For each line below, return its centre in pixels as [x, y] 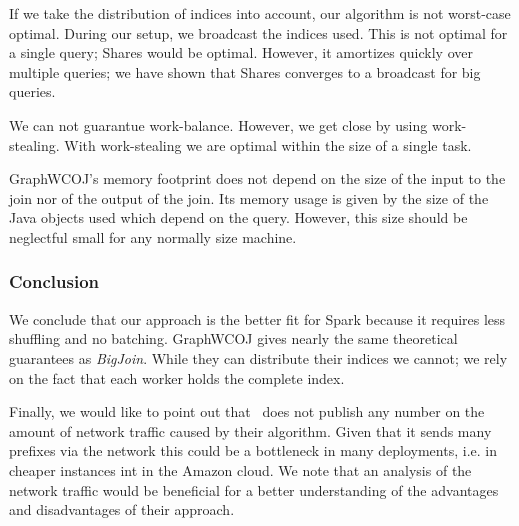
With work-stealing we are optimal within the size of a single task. [268, 144]
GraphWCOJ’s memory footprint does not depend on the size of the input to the [257, 178]
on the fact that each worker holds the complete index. [177, 377]
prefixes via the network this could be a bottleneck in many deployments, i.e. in [253, 450]
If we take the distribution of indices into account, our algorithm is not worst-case [260, 13]
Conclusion [54, 281]
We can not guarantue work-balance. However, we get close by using [218, 124]
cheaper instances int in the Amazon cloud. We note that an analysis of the [240, 469]
